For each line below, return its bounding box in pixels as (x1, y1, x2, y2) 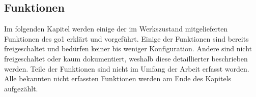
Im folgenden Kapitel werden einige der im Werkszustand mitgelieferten (4, 23, 228, 34)
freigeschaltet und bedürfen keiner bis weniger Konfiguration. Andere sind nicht (4, 43, 252, 54)
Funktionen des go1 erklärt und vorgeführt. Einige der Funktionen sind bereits (4, 33, 249, 44)
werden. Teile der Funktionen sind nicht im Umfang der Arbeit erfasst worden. (4, 63, 249, 74)
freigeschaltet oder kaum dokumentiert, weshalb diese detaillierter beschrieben (4, 53, 248, 63)
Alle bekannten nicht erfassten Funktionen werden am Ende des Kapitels (4, 73, 232, 84)
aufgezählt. (4, 83, 38, 93)
